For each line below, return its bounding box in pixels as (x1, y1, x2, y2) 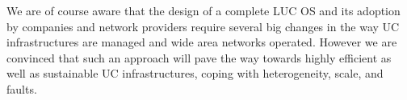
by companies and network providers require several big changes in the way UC (6, 18, 400, 34)
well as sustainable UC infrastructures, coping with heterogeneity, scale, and (6, 65, 384, 82)
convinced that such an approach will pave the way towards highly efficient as (6, 49, 392, 66)
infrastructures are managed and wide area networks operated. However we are (6, 34, 397, 50)
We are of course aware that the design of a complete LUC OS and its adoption (6, 2, 401, 18)
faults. (6, 80, 37, 97)
